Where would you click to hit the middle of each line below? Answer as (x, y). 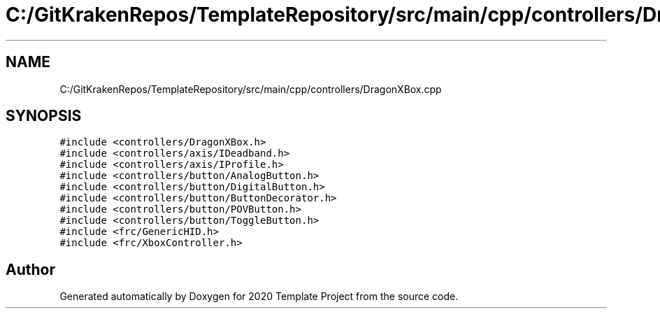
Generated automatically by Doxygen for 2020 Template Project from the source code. (259, 297)
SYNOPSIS (44, 116)
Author (30, 269)
